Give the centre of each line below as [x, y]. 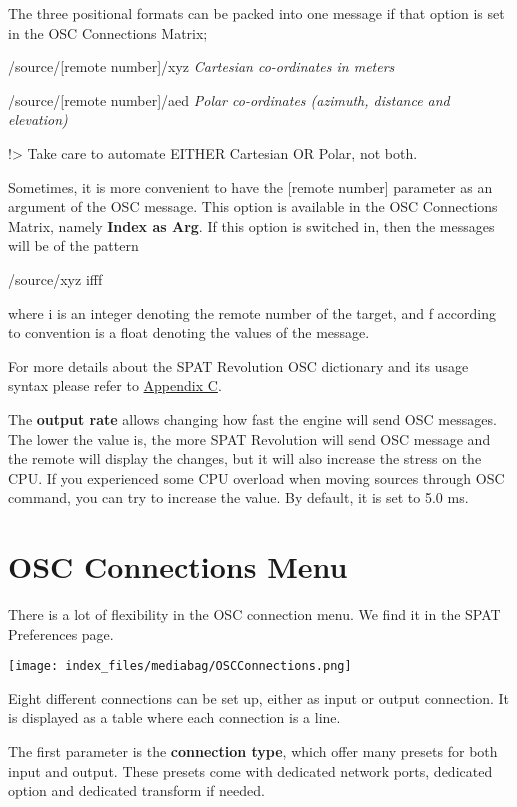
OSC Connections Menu [178, 566]
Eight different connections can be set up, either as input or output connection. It [259, 697]
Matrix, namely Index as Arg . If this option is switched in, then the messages [251, 225]
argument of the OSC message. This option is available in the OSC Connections [253, 206]
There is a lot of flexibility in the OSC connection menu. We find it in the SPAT [254, 614]
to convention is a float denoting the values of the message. [189, 332]
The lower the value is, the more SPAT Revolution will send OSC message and [249, 438]
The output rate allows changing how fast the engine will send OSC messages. [252, 418]
